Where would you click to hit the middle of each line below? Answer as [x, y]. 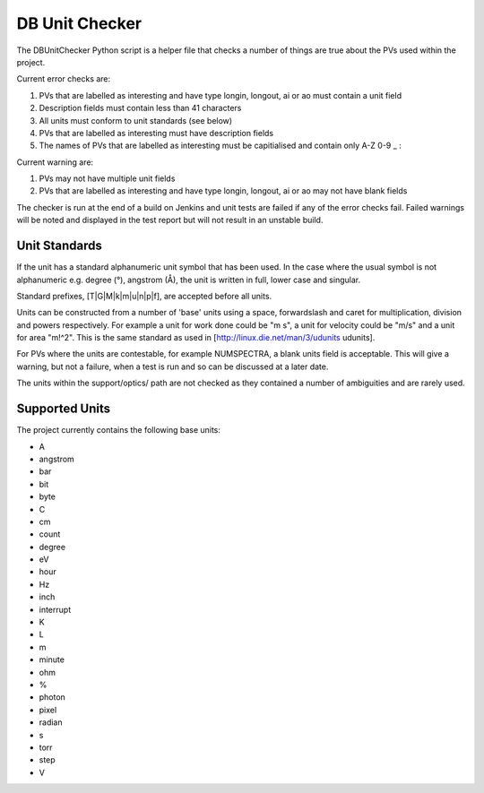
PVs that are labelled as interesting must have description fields [156, 133]
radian [51, 722]
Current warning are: [55, 162]
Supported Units [64, 409]
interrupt [55, 609]
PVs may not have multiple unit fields [107, 178]
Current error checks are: [64, 79]
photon [52, 697]
